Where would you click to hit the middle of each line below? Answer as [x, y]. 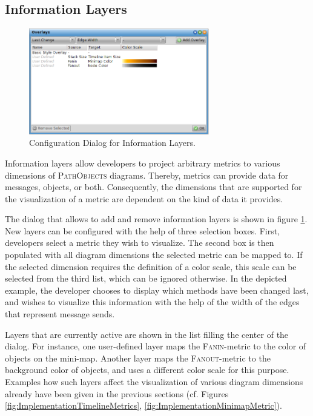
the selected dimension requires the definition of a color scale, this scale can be [151, 266]
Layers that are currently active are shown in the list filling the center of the [147, 334]
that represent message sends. [60, 314]
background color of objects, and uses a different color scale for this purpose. [147, 370]
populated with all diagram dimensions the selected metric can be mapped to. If [154, 255]
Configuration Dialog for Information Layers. [112, 143]
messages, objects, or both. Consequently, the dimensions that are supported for [153, 187]
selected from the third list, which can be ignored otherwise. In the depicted [146, 278]
